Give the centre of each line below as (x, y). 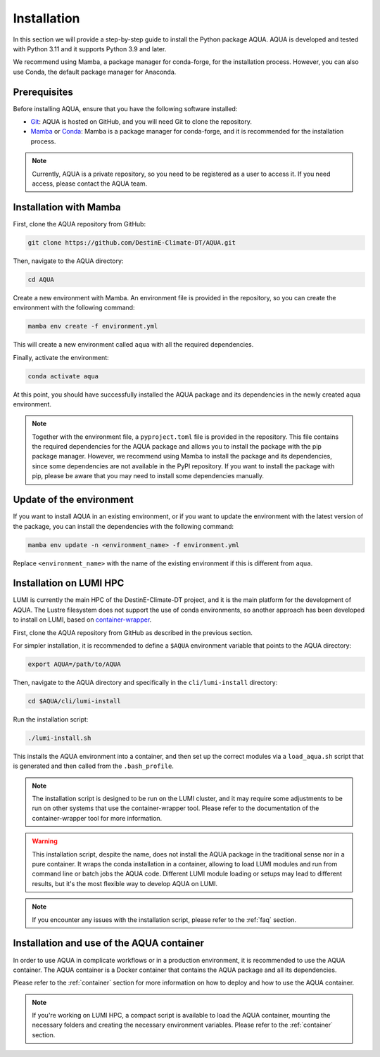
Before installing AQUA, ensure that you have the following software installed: (125, 108)
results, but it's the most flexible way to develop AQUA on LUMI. (125, 883)
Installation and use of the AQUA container (108, 943)
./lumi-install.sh (59, 738)
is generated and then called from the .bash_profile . (93, 766)
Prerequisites (43, 92)
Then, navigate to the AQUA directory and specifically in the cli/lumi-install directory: (145, 682)
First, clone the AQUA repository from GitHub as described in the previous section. (133, 632)
